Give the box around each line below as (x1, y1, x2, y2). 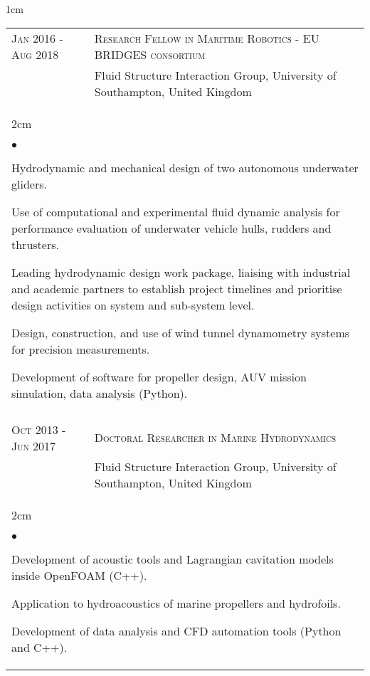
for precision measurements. (11, 340, 150, 357)
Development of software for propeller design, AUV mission (11, 368, 307, 385)
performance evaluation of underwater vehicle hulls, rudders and (11, 219, 332, 236)
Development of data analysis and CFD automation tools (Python (11, 622, 342, 639)
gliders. (11, 175, 47, 192)
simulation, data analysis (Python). (11, 384, 188, 401)
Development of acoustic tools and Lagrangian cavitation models (11, 550, 334, 567)
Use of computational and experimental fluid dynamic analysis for (11, 203, 340, 220)
